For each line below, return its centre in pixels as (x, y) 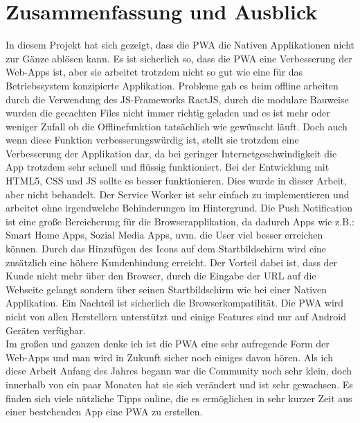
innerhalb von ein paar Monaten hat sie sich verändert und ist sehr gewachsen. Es (179, 384)
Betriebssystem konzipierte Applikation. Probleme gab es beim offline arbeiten (172, 85)
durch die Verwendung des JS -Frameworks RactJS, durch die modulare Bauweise (177, 99)
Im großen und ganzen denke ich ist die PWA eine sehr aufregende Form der (168, 344)
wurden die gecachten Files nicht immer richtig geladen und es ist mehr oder (168, 113)
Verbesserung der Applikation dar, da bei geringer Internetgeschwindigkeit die (171, 153)
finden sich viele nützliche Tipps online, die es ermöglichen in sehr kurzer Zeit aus (179, 398)
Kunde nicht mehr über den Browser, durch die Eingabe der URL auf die (161, 276)
